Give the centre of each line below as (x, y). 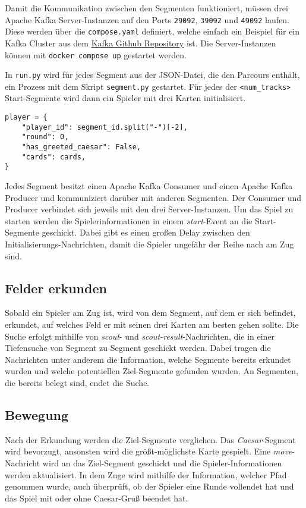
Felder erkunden (56, 288)
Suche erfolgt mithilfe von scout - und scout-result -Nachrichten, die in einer (140, 336)
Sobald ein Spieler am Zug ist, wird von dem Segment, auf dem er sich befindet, (150, 313)
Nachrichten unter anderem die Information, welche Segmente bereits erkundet (148, 359)
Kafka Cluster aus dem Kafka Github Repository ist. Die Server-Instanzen (141, 43)
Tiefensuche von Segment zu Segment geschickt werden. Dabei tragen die (138, 348)
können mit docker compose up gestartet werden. (96, 54)
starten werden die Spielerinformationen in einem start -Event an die (129, 220)
